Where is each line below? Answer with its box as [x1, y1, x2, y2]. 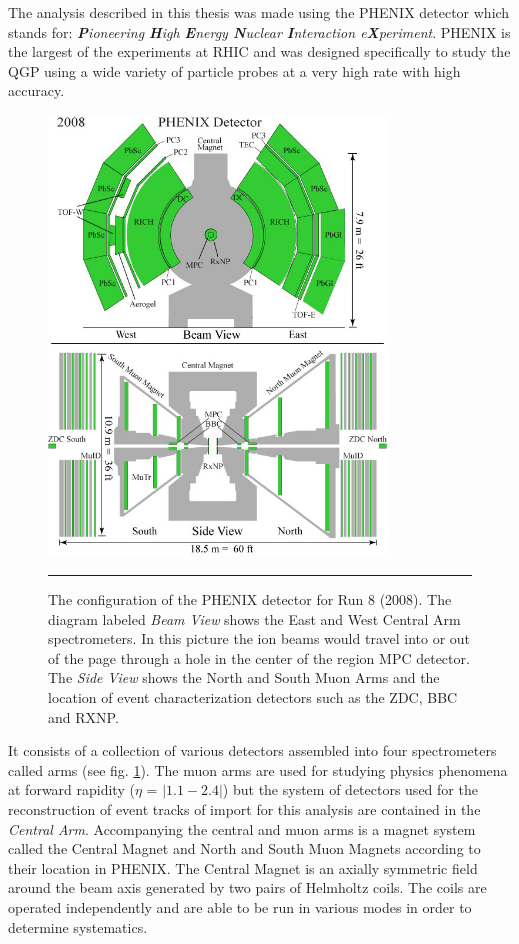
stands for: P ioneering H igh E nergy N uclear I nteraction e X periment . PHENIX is [8, 21, 511, 42]
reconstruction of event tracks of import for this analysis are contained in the [8, 798, 481, 819]
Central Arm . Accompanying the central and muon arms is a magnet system [8, 818, 476, 839]
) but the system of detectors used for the [222, 779, 478, 800]
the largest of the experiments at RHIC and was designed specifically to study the [8, 41, 511, 62]
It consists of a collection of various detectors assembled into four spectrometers [8, 740, 497, 761]
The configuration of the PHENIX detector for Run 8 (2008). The [48, 589, 452, 610]
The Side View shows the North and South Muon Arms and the [48, 667, 440, 688]
